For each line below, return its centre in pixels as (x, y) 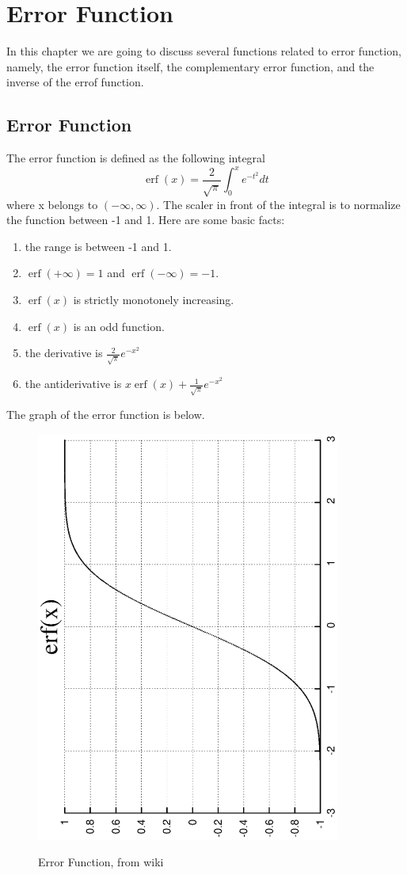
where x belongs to (52, 204)
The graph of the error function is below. (106, 415)
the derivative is (64, 353)
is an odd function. (119, 326)
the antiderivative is (73, 384)
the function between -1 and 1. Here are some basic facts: (146, 220)
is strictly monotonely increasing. (154, 299)
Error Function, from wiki (101, 861)
